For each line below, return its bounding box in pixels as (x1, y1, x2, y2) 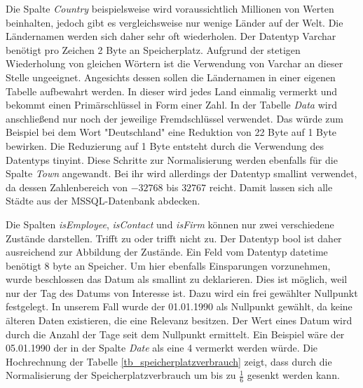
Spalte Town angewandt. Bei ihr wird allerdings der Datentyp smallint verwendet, (6, 166, 357, 181)
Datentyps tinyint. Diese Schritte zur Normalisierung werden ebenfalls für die (6, 152, 338, 167)
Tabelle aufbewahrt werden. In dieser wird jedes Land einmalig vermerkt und (6, 83, 338, 98)
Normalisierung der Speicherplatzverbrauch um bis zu (6, 368, 236, 382)
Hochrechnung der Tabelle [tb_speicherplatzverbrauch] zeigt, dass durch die (6, 354, 332, 368)
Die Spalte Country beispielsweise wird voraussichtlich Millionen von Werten (6, 1, 334, 15)
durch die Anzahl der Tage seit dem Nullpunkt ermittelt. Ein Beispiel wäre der (6, 326, 345, 341)
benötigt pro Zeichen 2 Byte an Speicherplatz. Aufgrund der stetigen (6, 42, 301, 57)
